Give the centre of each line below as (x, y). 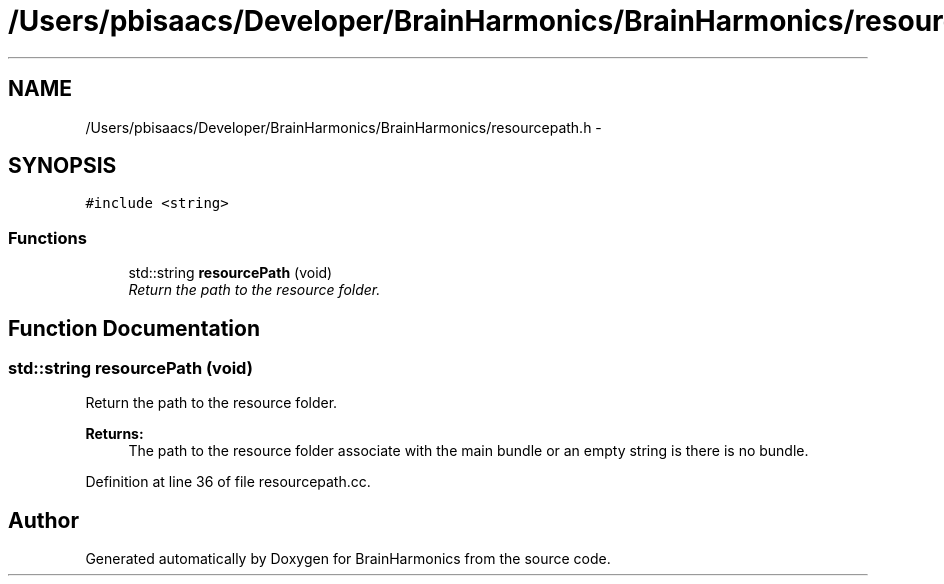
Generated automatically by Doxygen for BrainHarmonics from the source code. (348, 559)
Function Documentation (134, 328)
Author (43, 520)
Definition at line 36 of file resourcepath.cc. (228, 482)
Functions (47, 237)
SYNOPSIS (62, 166)
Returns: (114, 434)
